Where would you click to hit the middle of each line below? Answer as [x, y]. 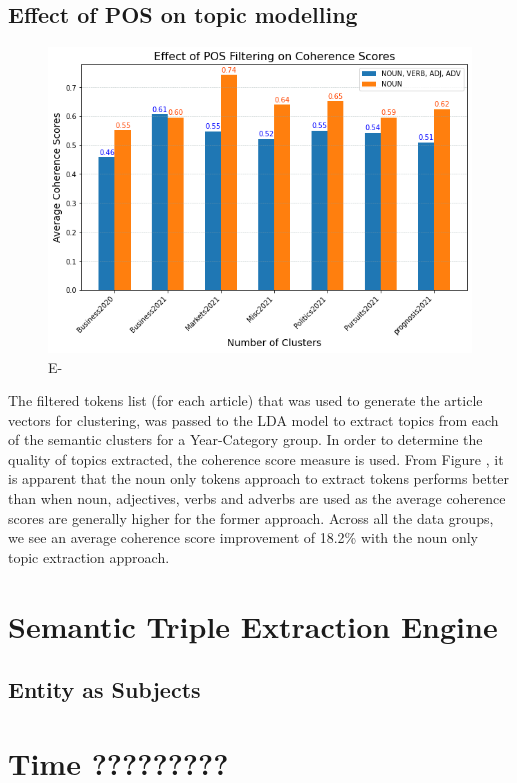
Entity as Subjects [104, 689]
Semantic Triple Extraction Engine [253, 625]
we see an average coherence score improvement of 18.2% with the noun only [243, 537]
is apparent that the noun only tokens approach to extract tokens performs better [259, 478]
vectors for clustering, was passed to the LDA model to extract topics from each [253, 419]
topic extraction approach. [89, 556]
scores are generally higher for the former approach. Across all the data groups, [251, 517]
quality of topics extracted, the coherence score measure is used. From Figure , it [256, 458]
